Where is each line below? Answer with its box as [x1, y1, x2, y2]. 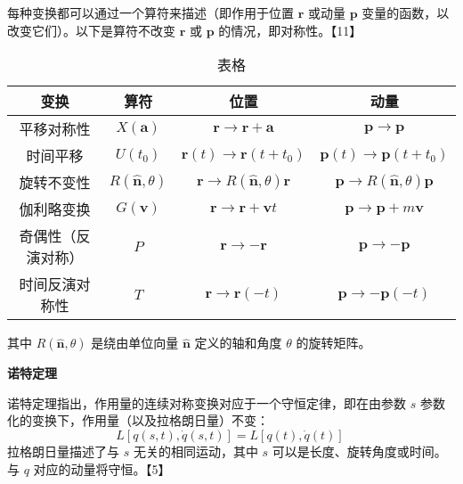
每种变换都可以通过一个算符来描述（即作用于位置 [7, 4, 294, 21]
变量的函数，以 [361, 4, 450, 21]
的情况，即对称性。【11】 [218, 21, 362, 39]
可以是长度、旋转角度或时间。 [272, 441, 447, 460]
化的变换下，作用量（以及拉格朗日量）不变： [7, 411, 269, 430]
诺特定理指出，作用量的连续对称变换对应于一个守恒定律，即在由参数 [7, 393, 406, 412]
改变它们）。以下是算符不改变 [7, 21, 175, 39]
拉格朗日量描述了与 [7, 441, 119, 460]
